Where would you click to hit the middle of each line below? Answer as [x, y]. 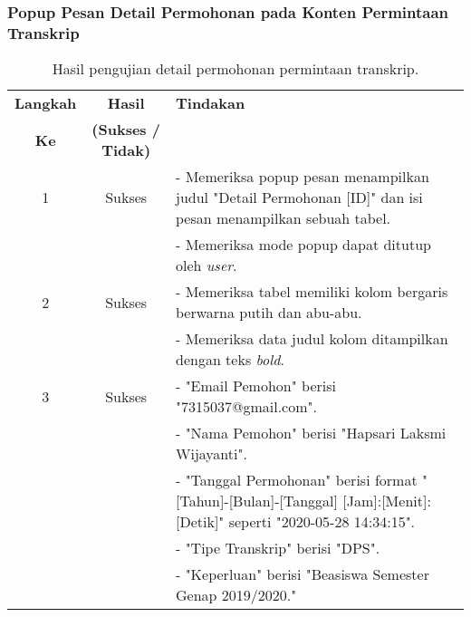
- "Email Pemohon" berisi [255, 386]
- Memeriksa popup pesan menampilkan [302, 177]
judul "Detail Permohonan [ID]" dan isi [299, 198]
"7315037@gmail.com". [246, 407]
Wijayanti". [211, 454]
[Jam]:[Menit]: [387, 501]
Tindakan [210, 103]
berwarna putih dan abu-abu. [269, 313]
